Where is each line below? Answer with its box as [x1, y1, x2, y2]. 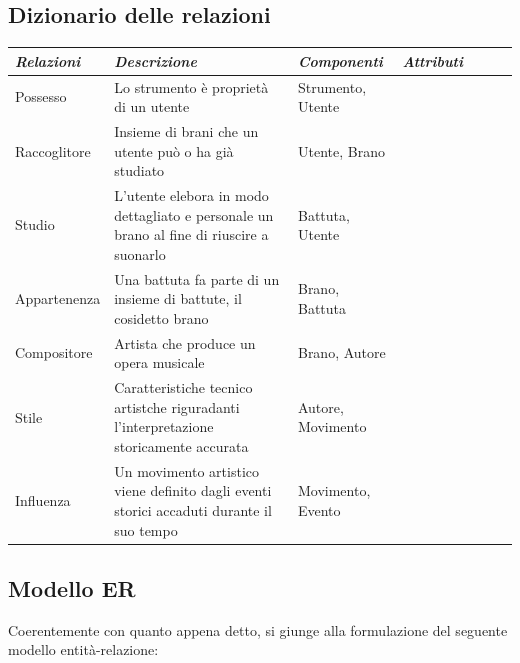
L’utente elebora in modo [114, 185, 269, 206]
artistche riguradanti [114, 396, 240, 417]
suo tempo [114, 519, 178, 540]
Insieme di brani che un [114, 120, 259, 141]
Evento [297, 499, 341, 520]
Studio [15, 214, 55, 235]
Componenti [297, 50, 383, 71]
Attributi [402, 50, 463, 71]
